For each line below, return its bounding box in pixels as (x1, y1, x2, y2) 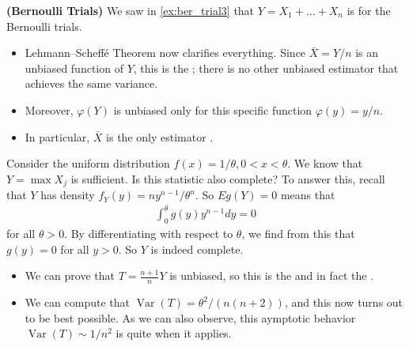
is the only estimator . (106, 128, 214, 145)
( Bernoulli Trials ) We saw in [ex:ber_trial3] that (6, 2, 255, 18)
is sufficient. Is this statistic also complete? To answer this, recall (70, 170, 385, 187)
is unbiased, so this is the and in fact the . (169, 267, 374, 284)
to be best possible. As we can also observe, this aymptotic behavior (25, 309, 356, 326)
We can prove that (25, 267, 116, 284)
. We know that (287, 155, 363, 172)
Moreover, (25, 101, 74, 118)
